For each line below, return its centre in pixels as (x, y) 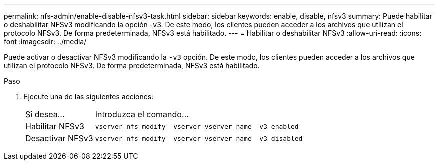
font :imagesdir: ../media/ (45, 42)
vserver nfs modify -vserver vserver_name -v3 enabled (197, 126)
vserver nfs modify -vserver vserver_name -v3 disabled (199, 138)
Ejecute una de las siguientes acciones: (89, 96)
